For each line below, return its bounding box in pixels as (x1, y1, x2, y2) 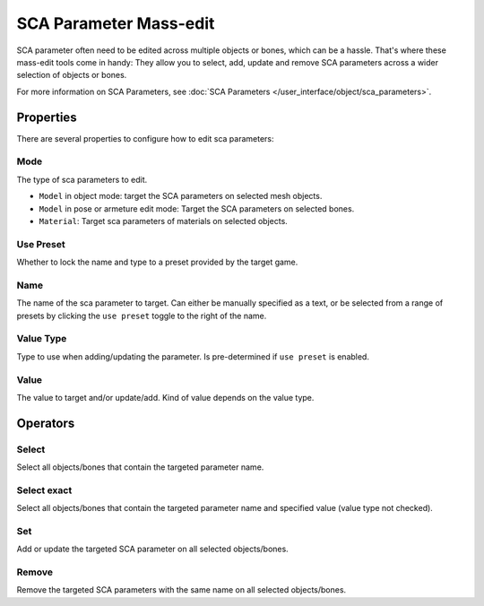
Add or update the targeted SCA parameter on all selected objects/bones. (16, 543, 289, 555)
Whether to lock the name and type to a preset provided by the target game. (16, 256, 298, 268)
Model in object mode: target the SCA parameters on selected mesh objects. (39, 191, 323, 202)
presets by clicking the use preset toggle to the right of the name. (16, 310, 267, 321)
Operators (16, 415, 75, 430)
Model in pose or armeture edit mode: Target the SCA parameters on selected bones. (39, 203, 355, 214)
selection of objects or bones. (16, 70, 127, 81)
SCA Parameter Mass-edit (16, 13, 215, 33)
